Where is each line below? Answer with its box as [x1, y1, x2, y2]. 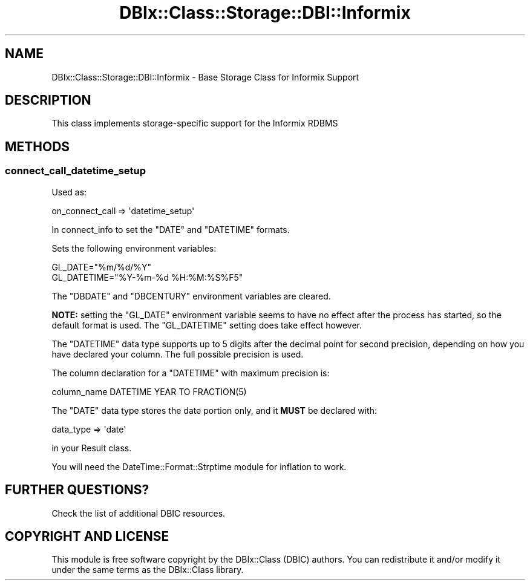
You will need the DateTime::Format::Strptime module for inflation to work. [51, 461, 347, 472]
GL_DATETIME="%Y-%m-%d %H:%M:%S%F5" [51, 272, 243, 283]
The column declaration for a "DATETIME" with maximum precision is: [51, 367, 330, 378]
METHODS [5, 139, 70, 154]
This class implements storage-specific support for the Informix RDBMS [51, 118, 338, 129]
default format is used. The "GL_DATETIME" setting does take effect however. [51, 319, 362, 330]
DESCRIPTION [5, 93, 91, 108]
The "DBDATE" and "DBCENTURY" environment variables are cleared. [51, 290, 331, 301]
